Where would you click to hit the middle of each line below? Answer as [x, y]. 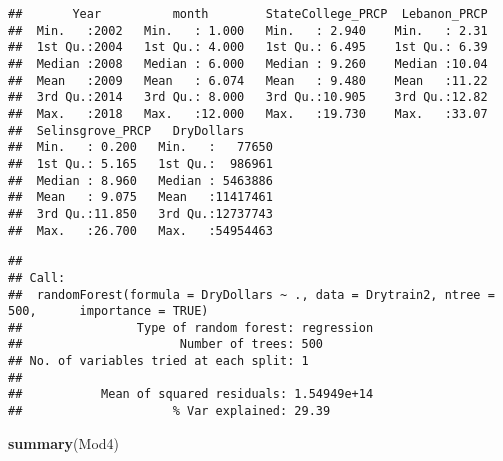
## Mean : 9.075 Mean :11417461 [140, 197]
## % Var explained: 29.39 [169, 411]
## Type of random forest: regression [191, 327]
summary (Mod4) [63, 442]
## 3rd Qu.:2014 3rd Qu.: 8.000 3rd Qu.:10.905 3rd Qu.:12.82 [248, 97]
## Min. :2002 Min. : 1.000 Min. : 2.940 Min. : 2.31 [248, 30]
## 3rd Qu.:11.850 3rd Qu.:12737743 [140, 213]
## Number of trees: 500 [165, 344]
